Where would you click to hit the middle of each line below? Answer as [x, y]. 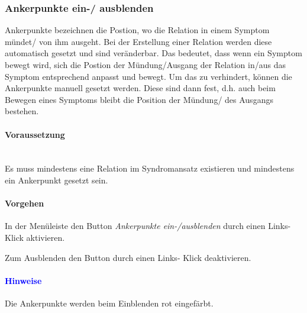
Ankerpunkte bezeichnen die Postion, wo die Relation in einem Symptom [137, 30]
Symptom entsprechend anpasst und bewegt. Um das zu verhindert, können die [148, 76]
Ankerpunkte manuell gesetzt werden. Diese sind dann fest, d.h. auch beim [140, 88]
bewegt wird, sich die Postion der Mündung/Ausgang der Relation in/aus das [145, 64]
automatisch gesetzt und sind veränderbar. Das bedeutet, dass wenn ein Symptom [153, 53]
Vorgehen [25, 203]
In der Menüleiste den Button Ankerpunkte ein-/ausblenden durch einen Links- [148, 226]
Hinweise [23, 280]
